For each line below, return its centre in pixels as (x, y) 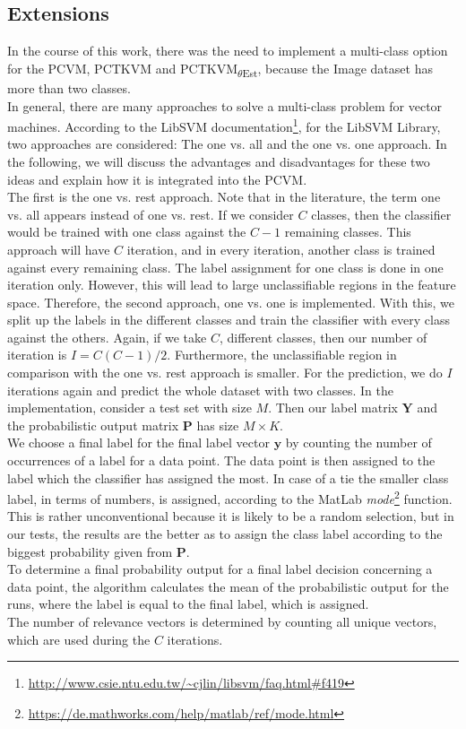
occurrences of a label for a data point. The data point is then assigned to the (221, 460)
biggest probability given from (90, 551)
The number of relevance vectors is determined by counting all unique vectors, (222, 622)
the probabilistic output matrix (93, 425)
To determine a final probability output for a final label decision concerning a (220, 569)
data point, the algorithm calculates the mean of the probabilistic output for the (228, 586)
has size (218, 425)
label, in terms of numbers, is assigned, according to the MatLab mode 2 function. (230, 497)
